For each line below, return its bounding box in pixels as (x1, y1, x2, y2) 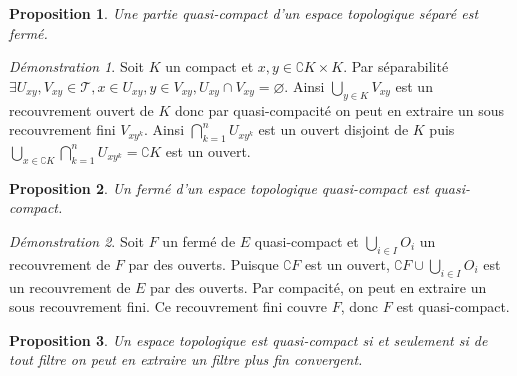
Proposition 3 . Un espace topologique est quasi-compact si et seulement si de (9, 329, 488, 350)
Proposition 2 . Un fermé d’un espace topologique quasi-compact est (9, 177, 429, 198)
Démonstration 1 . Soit (9, 56, 145, 77)
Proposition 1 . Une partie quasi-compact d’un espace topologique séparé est (9, 3, 479, 23)
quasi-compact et (254, 230, 359, 251)
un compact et (165, 56, 254, 77)
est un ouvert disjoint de (258, 119, 409, 140)
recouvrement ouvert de (9, 99, 154, 120)
